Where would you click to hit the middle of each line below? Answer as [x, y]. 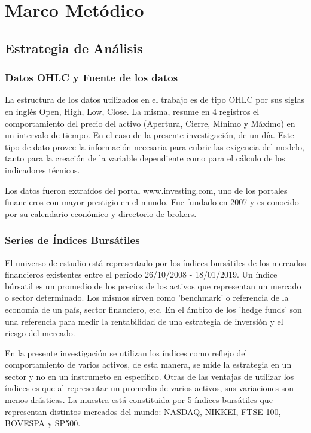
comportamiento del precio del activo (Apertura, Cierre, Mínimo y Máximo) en [150, 123]
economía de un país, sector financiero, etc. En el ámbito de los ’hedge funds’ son [153, 309]
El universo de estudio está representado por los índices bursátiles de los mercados [155, 262]
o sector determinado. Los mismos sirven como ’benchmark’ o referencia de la [147, 298]
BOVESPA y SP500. [43, 423]
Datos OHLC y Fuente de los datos [92, 77]
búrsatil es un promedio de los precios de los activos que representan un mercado [153, 286]
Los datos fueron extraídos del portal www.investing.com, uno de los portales [146, 190]
